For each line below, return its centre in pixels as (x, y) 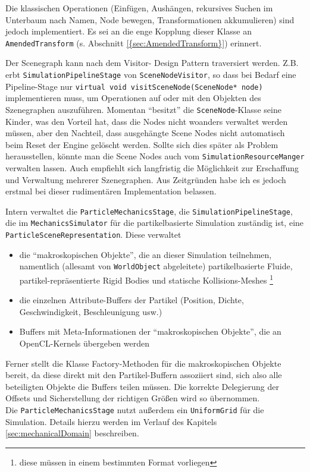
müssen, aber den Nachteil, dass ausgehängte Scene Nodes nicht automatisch (145, 133)
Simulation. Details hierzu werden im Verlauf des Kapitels (111, 421)
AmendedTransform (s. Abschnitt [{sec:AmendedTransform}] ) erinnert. (134, 43)
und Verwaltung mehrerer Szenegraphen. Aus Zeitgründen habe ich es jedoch (146, 179)
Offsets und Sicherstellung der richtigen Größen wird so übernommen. (133, 398)
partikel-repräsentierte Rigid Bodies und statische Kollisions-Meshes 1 (146, 279)
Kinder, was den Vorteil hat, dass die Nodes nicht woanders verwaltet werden (147, 121)
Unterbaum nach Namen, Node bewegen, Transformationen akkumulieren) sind (150, 19)
